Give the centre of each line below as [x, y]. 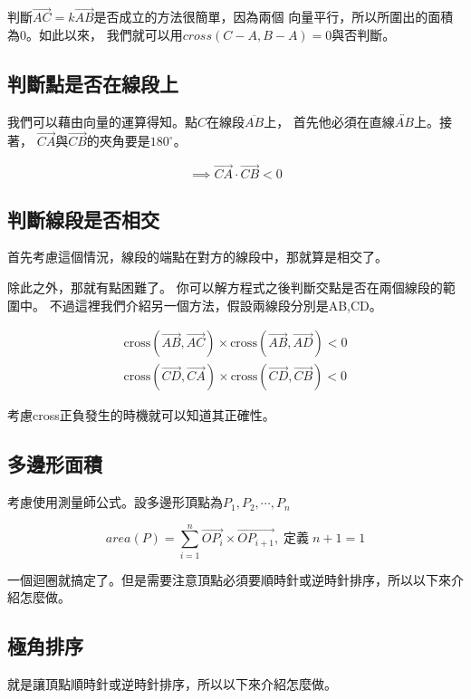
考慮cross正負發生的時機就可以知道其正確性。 [141, 415]
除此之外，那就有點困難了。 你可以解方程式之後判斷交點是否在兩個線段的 [225, 287]
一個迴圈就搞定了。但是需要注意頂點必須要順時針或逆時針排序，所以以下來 [229, 579]
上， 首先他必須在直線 [329, 121]
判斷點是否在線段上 [93, 83]
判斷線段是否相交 [83, 219]
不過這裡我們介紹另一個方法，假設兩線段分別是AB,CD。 [216, 305]
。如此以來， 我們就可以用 [105, 34]
